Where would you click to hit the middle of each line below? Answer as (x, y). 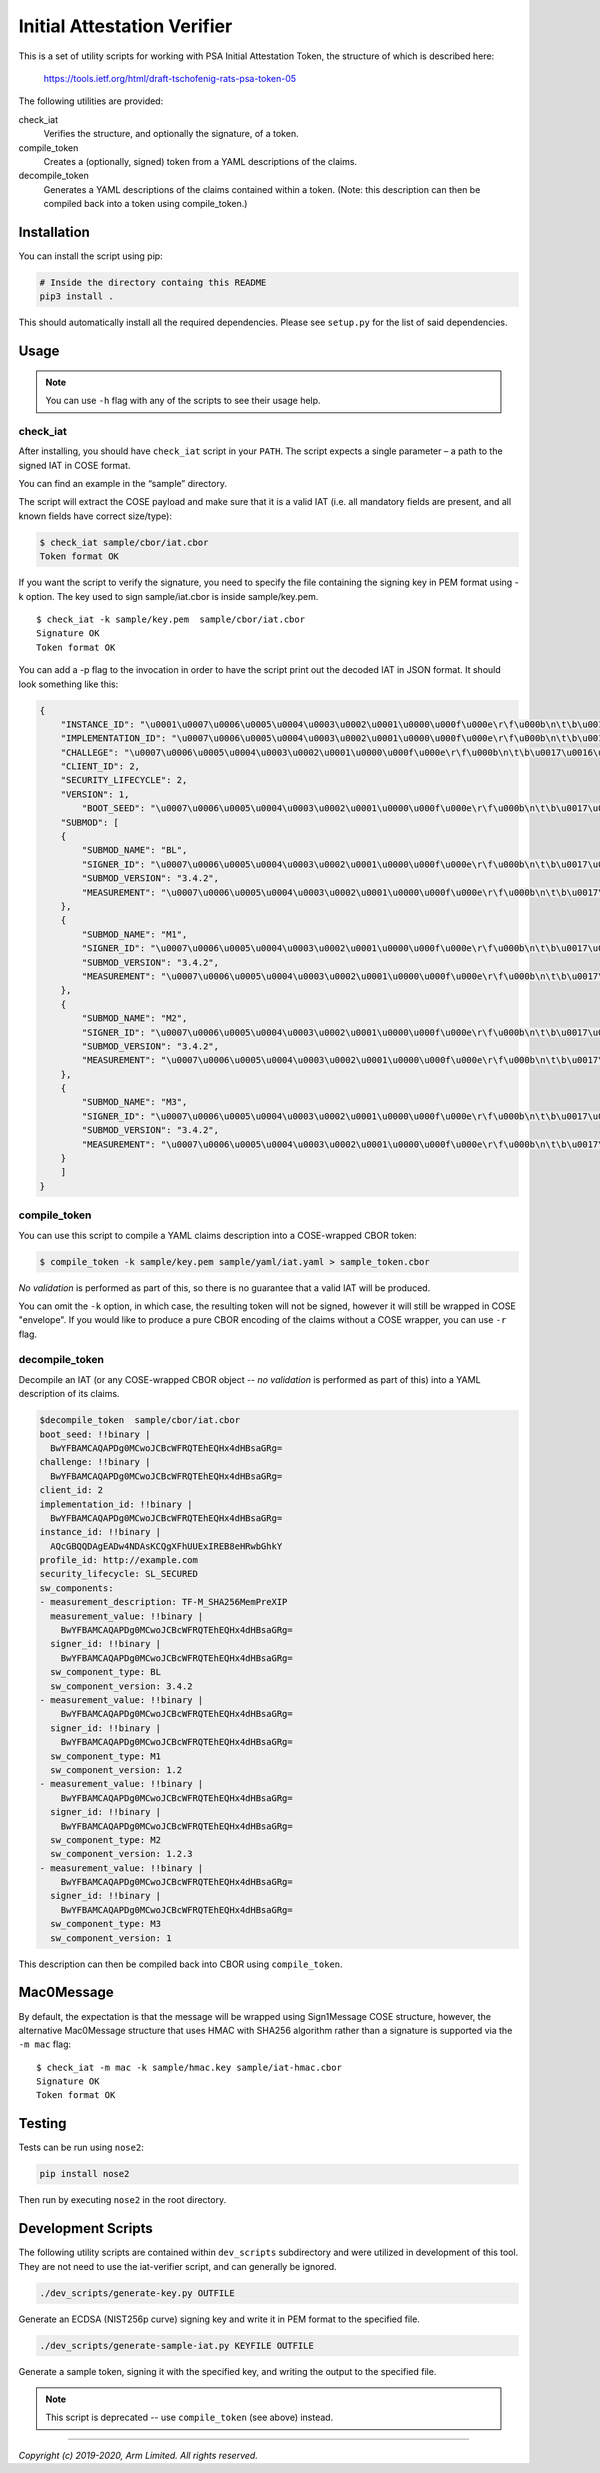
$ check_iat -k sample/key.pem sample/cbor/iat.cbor (170, 619)
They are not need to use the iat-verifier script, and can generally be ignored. (177, 2266)
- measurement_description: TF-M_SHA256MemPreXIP (163, 1602)
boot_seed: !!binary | (95, 1434)
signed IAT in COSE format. (74, 465)
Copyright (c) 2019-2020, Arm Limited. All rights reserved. (138, 2455)
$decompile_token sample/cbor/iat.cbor (139, 1420)
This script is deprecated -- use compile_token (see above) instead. (189, 2417)
